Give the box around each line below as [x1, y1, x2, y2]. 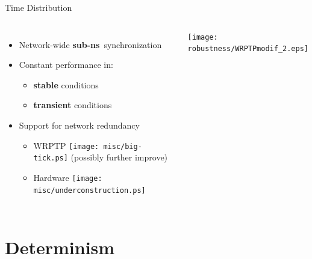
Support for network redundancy [19, 118, 140, 131]
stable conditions [33, 78, 99, 91]
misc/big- [103, 142, 142, 151]
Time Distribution [5, 1, 72, 13]
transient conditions [33, 99, 112, 111]
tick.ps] [33, 154, 68, 163]
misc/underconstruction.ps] [33, 186, 146, 195]
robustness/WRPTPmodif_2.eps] [187, 44, 309, 53]
